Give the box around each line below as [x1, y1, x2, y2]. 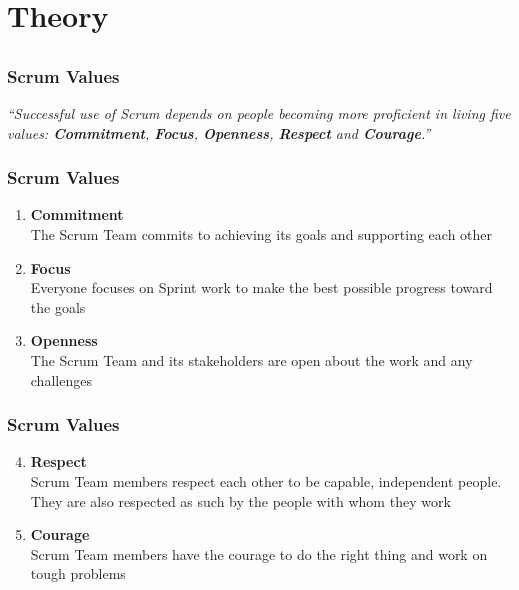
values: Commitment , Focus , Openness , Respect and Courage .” [7, 122, 431, 143]
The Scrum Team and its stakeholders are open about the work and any [30, 350, 473, 371]
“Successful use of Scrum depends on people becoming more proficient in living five [7, 103, 511, 124]
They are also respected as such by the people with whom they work [30, 490, 451, 511]
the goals [30, 296, 86, 317]
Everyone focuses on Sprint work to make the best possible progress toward [30, 277, 493, 298]
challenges [30, 369, 92, 390]
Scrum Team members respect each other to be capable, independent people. [30, 471, 502, 492]
